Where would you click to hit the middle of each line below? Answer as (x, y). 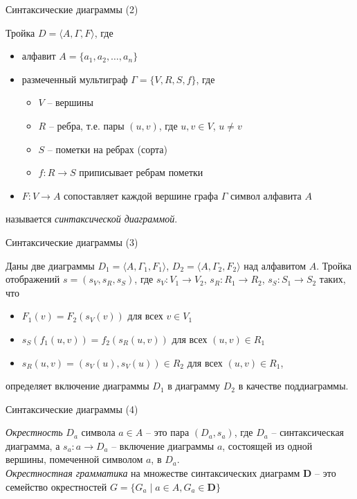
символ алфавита (266, 195)
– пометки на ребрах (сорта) (107, 149)
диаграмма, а (33, 445)
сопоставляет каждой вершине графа (141, 195)
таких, (332, 279)
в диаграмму (194, 386)
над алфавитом (275, 265)
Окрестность (34, 432)
